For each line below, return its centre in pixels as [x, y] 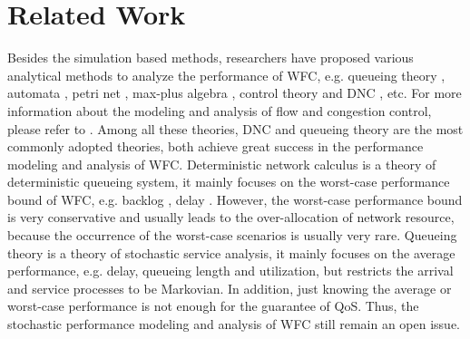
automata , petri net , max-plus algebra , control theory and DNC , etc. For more [235, 93]
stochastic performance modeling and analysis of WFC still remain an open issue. [234, 324]
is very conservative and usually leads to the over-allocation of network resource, [231, 217]
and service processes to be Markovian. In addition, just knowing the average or [230, 288]
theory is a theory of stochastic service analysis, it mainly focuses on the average [231, 252]
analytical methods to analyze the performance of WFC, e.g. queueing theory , [226, 75]
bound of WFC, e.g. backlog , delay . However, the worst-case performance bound [235, 199]
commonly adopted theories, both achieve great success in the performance [215, 146]
